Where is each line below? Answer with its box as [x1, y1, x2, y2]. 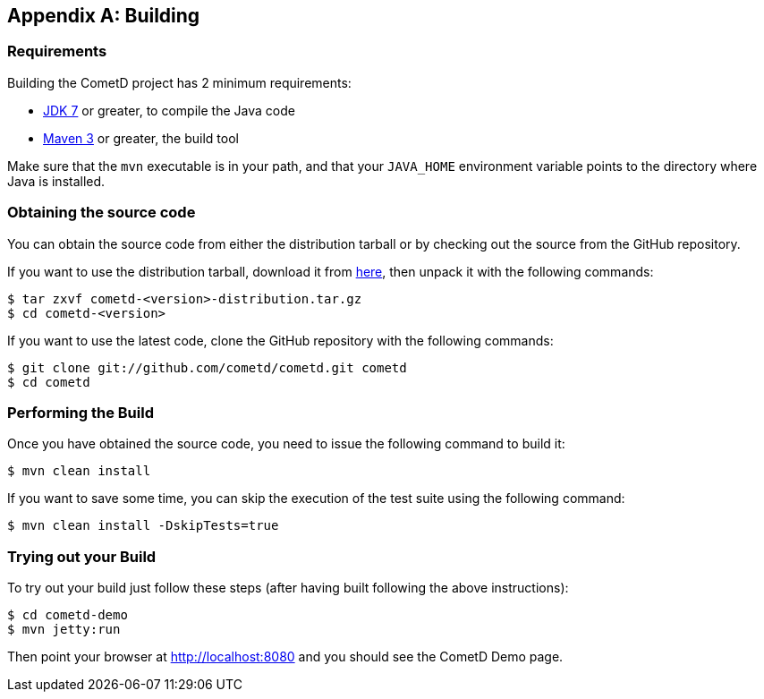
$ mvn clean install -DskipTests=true [7, 518, 279, 533]
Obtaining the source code [7, 203, 196, 222]
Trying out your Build [7, 547, 157, 566]
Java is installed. [7, 173, 106, 189]
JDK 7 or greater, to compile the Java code [43, 102, 295, 118]
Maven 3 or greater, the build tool [43, 130, 239, 146]
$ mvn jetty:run [7, 622, 121, 637]
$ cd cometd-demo [7, 608, 128, 623]
